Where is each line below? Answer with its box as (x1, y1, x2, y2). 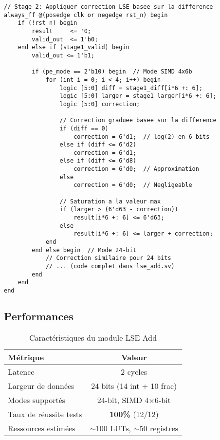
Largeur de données (8, 380, 74, 391)
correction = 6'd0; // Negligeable (73, 182, 192, 189)
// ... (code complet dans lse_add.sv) (45, 263, 175, 270)
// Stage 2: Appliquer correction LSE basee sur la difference (4, 3, 213, 10)
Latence (8, 366, 35, 377)
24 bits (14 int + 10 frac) (91, 380, 177, 391)
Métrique (8, 351, 44, 363)
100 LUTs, (95, 422, 131, 434)
